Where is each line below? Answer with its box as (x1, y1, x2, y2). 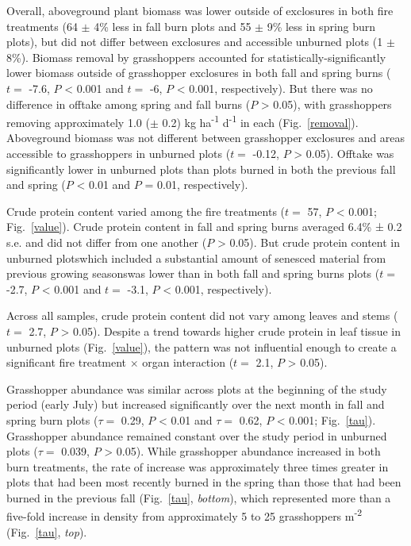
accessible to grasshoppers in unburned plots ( (6, 145, 231, 161)
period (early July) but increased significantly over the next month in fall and (6, 396, 385, 413)
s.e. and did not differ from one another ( (6, 233, 207, 250)
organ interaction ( (142, 354, 234, 371)
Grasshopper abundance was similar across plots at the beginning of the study (6, 380, 387, 397)
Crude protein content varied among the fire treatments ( (6, 202, 286, 219)
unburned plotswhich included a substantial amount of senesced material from (6, 249, 386, 266)
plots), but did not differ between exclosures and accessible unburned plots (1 (6, 33, 383, 50)
